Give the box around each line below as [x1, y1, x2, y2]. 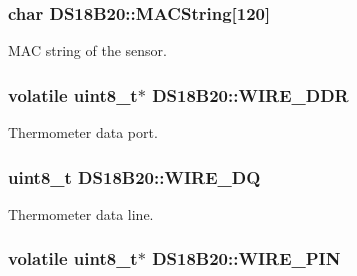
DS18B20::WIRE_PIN [152, 246, 341, 271]
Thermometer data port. [8, 122, 158, 143]
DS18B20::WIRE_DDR [152, 82, 349, 107]
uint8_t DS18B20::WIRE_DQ [8, 164, 261, 189]
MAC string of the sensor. [8, 40, 167, 61]
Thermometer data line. [8, 203, 154, 224]
